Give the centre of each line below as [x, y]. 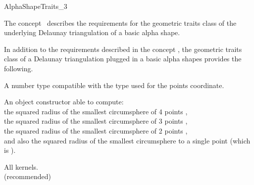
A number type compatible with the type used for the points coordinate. [114, 85]
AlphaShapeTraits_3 [36, 6]
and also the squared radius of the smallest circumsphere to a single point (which [127, 140]
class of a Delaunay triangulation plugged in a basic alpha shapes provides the [123, 59]
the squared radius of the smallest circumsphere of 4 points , [96, 111]
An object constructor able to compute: [64, 102]
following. [19, 68]
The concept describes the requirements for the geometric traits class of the [120, 23]
